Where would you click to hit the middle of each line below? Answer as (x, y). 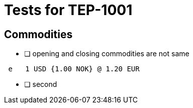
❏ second (41, 84)
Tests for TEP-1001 (68, 10)
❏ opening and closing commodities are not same (107, 54)
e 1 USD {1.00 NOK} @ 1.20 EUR (74, 69)
